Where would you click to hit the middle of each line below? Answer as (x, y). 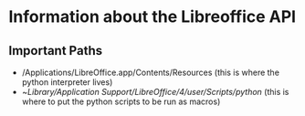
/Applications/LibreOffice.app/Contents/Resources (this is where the (151, 72)
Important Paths (55, 51)
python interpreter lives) (67, 82)
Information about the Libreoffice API (152, 17)
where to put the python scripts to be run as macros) (121, 101)
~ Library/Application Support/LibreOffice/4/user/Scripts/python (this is (155, 92)
